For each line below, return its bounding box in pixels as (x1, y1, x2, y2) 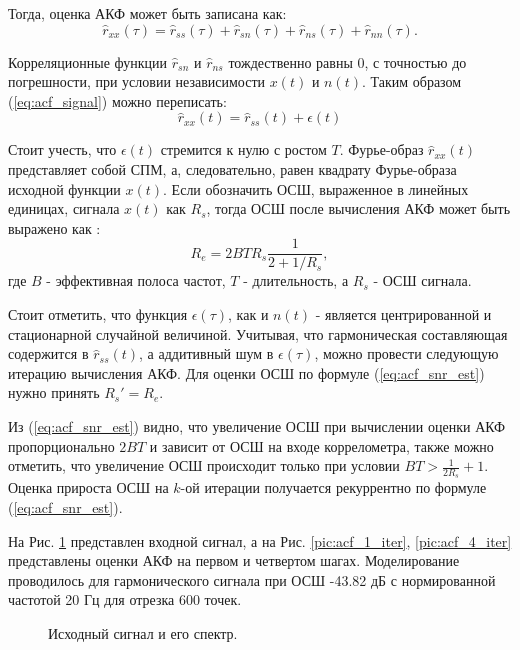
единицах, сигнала (8, 198, 120, 219)
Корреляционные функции (8, 51, 168, 72)
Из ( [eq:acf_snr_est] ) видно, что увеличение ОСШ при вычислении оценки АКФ (8, 415, 506, 436)
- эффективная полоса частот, (46, 270, 226, 291)
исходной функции (8, 178, 121, 199)
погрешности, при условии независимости (8, 71, 266, 92)
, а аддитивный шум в (139, 343, 274, 364)
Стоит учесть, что (8, 139, 117, 160)
